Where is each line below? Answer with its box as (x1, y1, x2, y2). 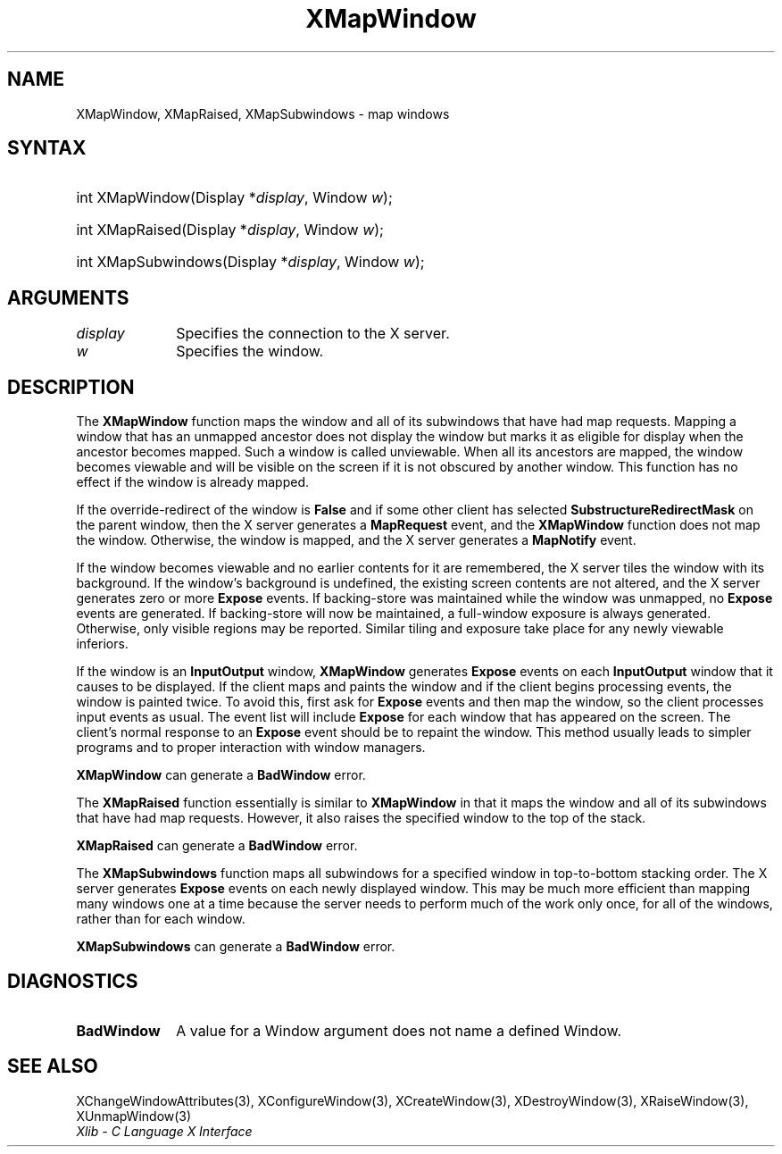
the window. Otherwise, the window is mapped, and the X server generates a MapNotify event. (76, 532, 636, 548)
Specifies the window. (176, 342, 324, 361)
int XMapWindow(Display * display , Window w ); (76, 188, 393, 207)
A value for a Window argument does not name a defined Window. (176, 1021, 622, 1040)
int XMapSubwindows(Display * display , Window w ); (76, 253, 425, 272)
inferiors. (76, 636, 129, 652)
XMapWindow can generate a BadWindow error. (76, 767, 366, 783)
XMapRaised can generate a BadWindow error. (76, 838, 358, 854)
